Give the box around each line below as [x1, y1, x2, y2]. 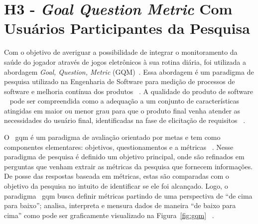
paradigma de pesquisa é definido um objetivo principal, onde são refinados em [4, 151, 245, 162]
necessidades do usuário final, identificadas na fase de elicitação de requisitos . [4, 115, 246, 125]
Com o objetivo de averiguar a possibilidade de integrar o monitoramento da [4, 47, 238, 57]
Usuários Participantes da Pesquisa [4, 18, 250, 38]
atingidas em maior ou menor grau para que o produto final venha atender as [4, 105, 241, 115]
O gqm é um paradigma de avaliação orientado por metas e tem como [4, 132, 221, 142]
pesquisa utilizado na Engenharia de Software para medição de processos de [4, 76, 235, 87]
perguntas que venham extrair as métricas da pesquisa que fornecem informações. [4, 161, 253, 171]
